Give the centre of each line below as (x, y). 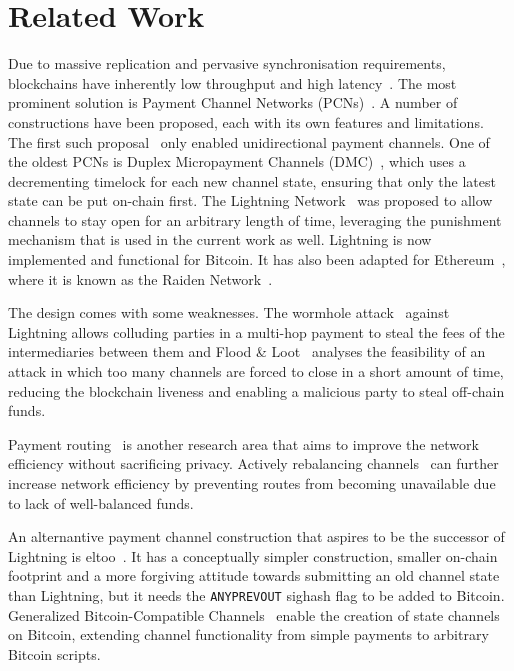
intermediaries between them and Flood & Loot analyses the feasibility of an (247, 351)
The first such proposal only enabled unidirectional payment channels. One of (249, 141)
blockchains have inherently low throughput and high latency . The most (232, 82)
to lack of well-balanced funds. (101, 502)
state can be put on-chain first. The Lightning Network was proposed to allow (250, 200)
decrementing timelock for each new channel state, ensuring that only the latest (252, 180)
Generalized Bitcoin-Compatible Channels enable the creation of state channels (254, 614)
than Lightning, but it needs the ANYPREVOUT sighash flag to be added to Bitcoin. (256, 594)
